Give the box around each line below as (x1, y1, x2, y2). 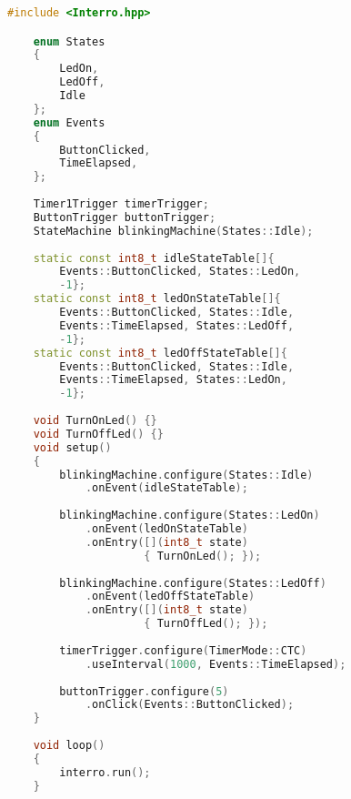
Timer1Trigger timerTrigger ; (33, 197, 209, 211)
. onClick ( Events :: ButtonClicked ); (85, 698, 295, 712)
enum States (33, 35, 105, 48)
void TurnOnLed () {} (33, 414, 157, 428)
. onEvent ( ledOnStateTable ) (85, 522, 248, 536)
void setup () (33, 440, 112, 454)
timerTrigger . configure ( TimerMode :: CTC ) (59, 643, 307, 657)
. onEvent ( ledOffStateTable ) (85, 590, 256, 603)
